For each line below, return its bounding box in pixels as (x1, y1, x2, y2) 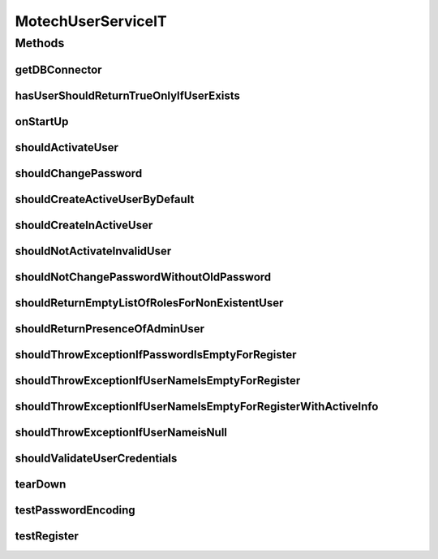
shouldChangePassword (15, 167, 143, 180)
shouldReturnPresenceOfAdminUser (15, 322, 205, 336)
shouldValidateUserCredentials (15, 451, 178, 465)
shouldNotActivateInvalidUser (15, 244, 172, 258)
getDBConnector (15, 63, 102, 76)
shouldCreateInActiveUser (15, 218, 153, 232)
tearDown (15, 477, 67, 491)
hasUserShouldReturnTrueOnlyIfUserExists (15, 89, 241, 102)
